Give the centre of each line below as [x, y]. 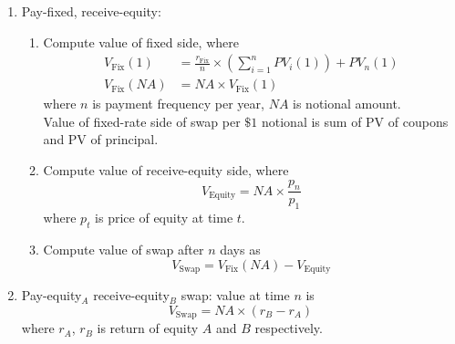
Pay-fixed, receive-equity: [91, 11]
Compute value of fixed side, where [141, 42]
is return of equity [148, 328]
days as [240, 250]
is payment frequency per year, [178, 104]
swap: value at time [235, 295]
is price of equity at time [164, 218]
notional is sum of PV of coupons [355, 121]
